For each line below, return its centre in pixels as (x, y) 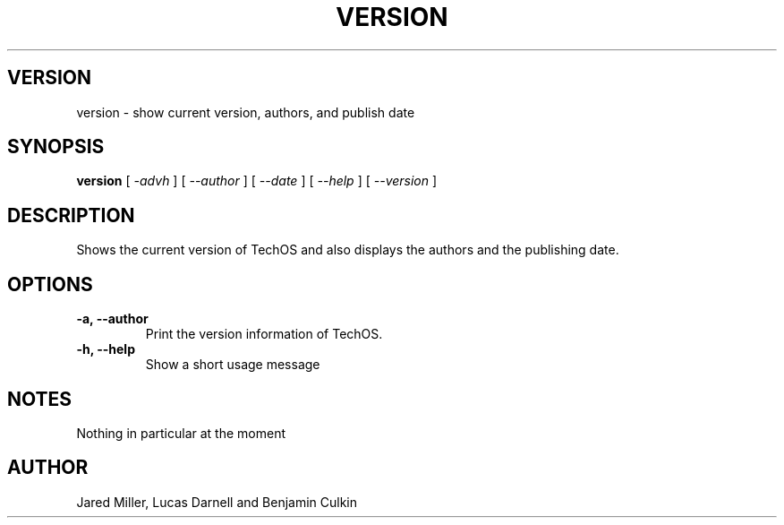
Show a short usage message (233, 365)
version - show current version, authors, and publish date (246, 112)
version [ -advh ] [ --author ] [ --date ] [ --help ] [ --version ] (257, 181)
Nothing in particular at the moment (181, 433)
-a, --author (112, 319)
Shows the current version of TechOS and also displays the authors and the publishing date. (348, 250)
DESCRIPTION (71, 215)
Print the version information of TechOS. (264, 334)
